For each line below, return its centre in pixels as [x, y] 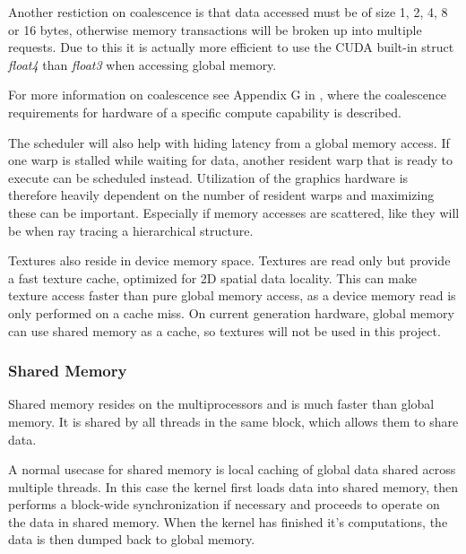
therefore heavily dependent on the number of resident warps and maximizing [221, 195]
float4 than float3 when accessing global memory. [142, 64]
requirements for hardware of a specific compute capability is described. [205, 112]
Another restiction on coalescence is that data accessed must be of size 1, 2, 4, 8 [228, 12]
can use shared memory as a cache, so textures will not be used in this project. [224, 330]
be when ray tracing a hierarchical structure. [131, 230]
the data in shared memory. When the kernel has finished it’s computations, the [228, 521]
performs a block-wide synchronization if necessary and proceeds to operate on [224, 504]
